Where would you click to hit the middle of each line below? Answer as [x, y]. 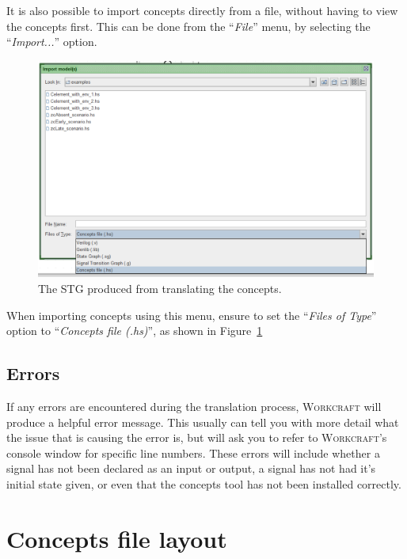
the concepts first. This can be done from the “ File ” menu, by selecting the [188, 26]
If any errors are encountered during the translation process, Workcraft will [194, 407]
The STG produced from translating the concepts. [160, 289]
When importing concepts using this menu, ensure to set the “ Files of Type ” [192, 315]
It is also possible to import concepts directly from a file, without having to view [202, 10]
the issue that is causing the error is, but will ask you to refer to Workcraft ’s [197, 437]
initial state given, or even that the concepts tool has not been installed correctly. [204, 484]
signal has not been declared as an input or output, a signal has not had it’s [191, 468]
